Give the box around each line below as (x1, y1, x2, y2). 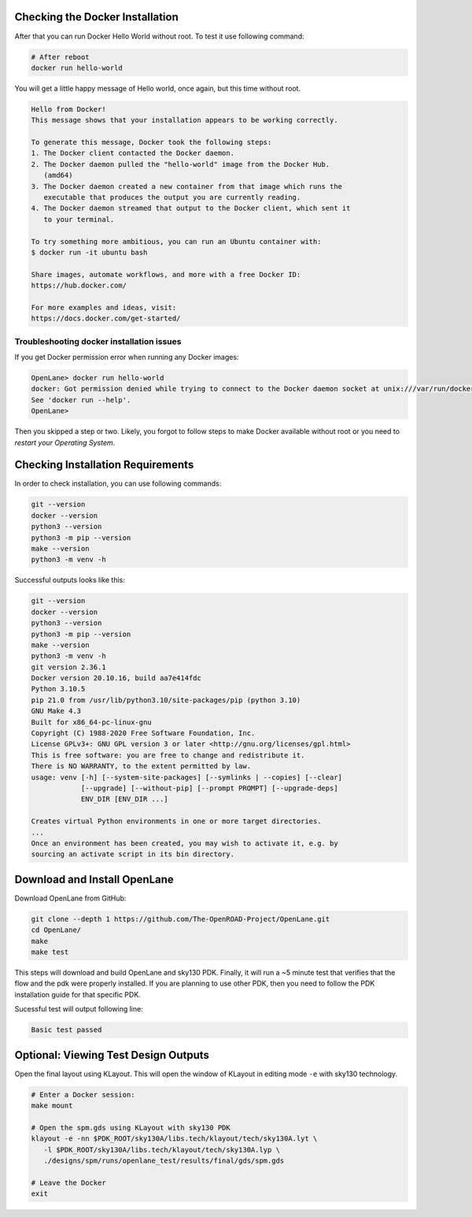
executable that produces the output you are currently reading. (43, 193, 301, 202)
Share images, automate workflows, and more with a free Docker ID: (31, 270, 301, 279)
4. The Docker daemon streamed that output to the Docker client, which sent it (31, 204, 351, 213)
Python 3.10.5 (31, 685, 86, 694)
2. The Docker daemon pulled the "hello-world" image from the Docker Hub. (31, 160, 330, 168)
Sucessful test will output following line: (14, 1004, 143, 1014)
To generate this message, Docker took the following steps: (31, 138, 272, 147)
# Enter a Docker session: (31, 1090, 135, 1099)
